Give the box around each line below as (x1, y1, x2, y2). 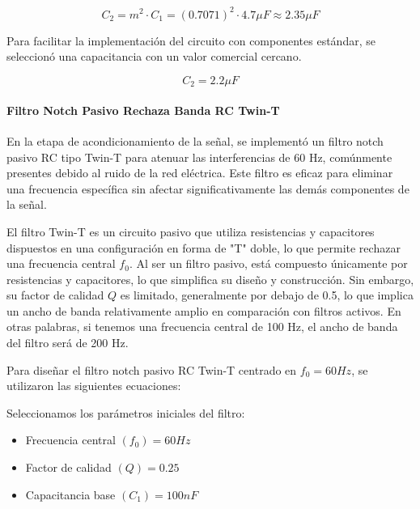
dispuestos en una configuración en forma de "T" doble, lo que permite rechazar (6, 239, 401, 256)
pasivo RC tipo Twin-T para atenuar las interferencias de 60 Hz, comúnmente (6, 148, 392, 165)
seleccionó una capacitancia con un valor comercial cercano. (6, 48, 302, 65)
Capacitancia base (25, 486, 116, 503)
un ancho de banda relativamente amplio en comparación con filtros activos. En (6, 302, 401, 319)
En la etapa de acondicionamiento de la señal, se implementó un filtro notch (6, 132, 384, 149)
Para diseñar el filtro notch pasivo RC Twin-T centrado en (6, 361, 297, 378)
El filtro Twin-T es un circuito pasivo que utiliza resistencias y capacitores (6, 223, 375, 240)
